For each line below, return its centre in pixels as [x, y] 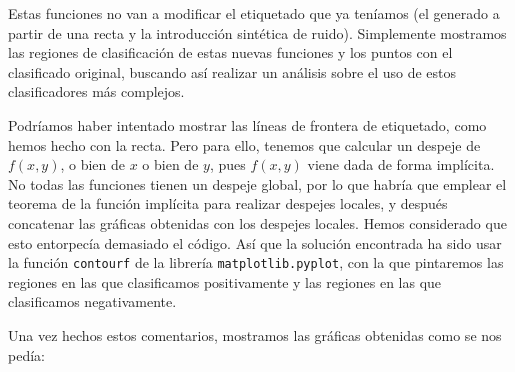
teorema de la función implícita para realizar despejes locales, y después [228, 203]
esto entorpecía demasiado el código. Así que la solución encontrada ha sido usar [255, 242]
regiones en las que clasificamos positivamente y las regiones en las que [225, 281]
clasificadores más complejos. [96, 91]
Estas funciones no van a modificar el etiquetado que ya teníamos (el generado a [254, 13]
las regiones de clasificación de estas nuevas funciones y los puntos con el [230, 52]
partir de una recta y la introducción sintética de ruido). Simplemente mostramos [257, 32]
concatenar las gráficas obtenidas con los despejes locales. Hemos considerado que [257, 222]
